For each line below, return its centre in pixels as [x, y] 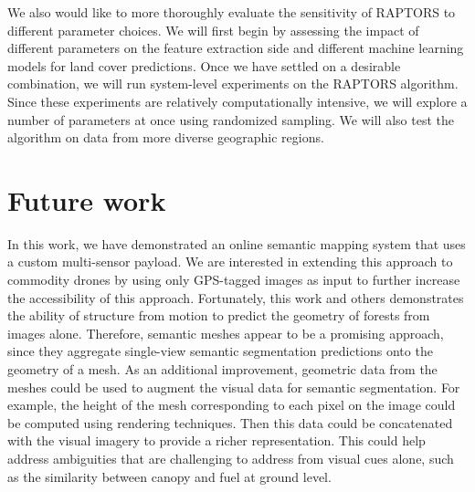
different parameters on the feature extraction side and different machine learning [236, 48]
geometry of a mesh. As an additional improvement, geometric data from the [222, 369]
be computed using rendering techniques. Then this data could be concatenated [230, 422]
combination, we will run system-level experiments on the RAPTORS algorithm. [233, 84]
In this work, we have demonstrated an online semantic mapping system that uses [237, 243]
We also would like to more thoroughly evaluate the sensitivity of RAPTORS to [232, 12]
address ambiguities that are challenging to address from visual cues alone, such [231, 458]
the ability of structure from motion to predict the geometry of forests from [219, 315]
